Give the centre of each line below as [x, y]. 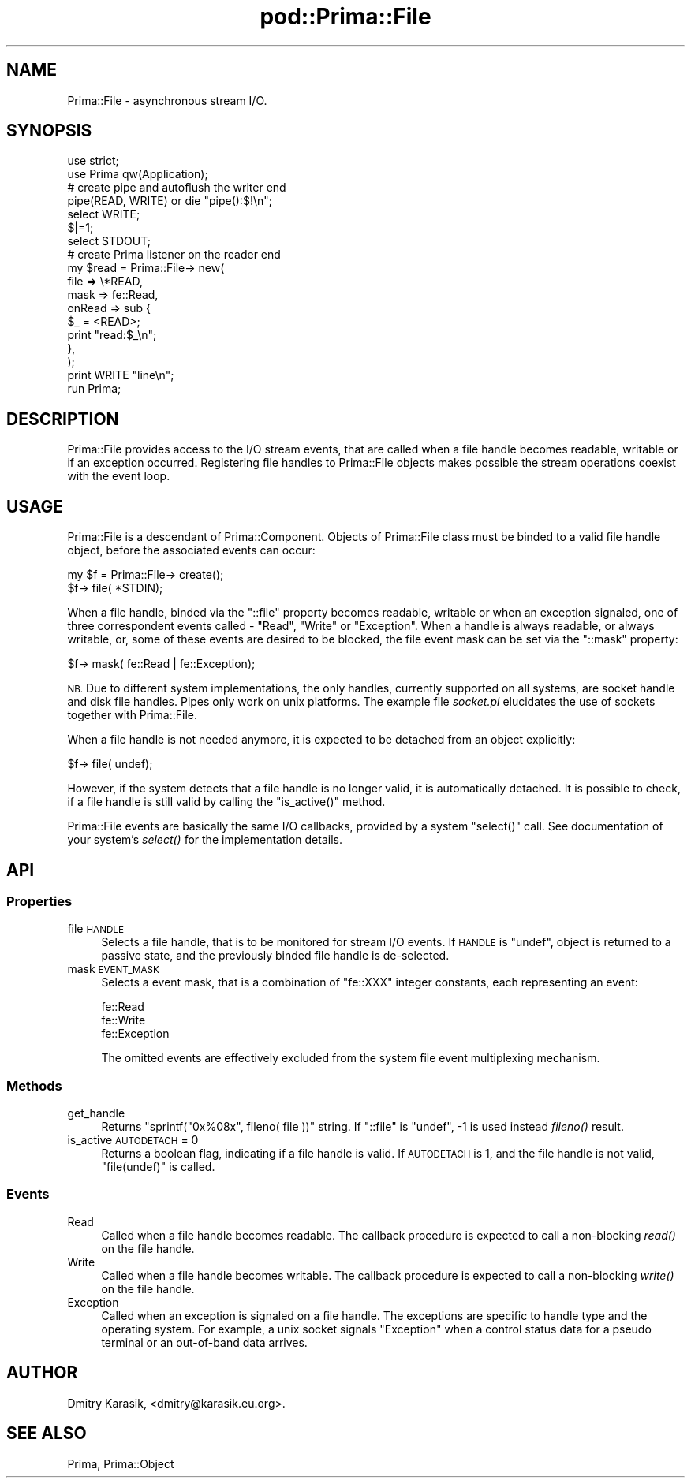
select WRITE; [104, 214]
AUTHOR [42, 1373]
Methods [34, 1085]
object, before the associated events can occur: [191, 550]
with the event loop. [119, 476]
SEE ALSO [47, 1434]
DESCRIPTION [63, 419]
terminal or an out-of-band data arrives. [204, 1342]
